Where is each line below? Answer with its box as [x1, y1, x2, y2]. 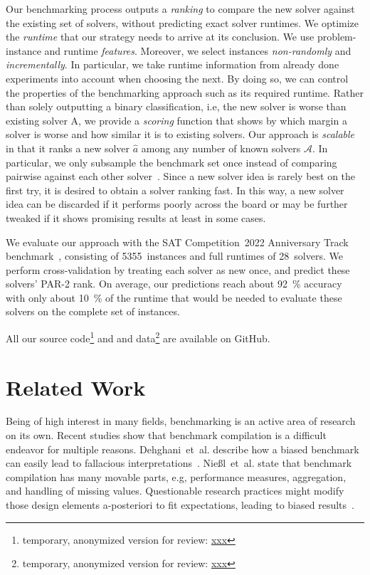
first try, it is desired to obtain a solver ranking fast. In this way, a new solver [6, 182, 344, 197]
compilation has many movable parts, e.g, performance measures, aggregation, [6, 469, 347, 484]
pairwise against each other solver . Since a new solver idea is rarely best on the [6, 169, 356, 184]
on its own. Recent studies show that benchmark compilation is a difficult [6, 428, 327, 443]
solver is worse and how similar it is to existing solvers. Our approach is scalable [6, 127, 355, 142]
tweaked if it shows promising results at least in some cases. [6, 210, 266, 225]
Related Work [6, 372, 146, 401]
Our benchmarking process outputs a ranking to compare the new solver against [6, 1, 355, 16]
